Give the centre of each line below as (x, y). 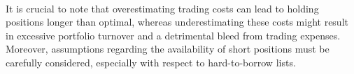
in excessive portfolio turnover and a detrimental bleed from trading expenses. (173, 35)
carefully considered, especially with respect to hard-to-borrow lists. (151, 62)
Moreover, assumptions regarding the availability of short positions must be (168, 49)
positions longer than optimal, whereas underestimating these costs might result (177, 22)
